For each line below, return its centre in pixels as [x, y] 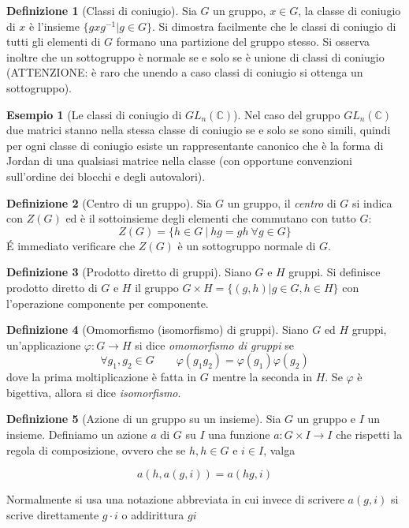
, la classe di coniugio [350, 10]
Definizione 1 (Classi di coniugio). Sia [102, 10]
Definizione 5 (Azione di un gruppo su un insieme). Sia [144, 419]
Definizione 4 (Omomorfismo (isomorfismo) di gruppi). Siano [158, 330]
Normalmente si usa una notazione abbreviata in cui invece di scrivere [175, 499]
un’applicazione [44, 345]
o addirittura [153, 514]
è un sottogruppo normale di [247, 245]
